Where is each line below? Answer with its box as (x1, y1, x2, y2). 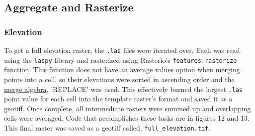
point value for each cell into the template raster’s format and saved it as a (4, 93, 233, 104)
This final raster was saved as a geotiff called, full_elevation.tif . (4, 122, 211, 133)
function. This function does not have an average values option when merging (4, 64, 240, 75)
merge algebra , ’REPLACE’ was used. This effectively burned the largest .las (4, 84, 243, 94)
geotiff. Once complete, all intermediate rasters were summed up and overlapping (4, 103, 251, 113)
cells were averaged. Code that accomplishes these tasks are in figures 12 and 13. (4, 113, 250, 123)
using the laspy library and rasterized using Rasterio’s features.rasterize (4, 54, 237, 65)
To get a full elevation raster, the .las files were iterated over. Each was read (4, 45, 240, 55)
